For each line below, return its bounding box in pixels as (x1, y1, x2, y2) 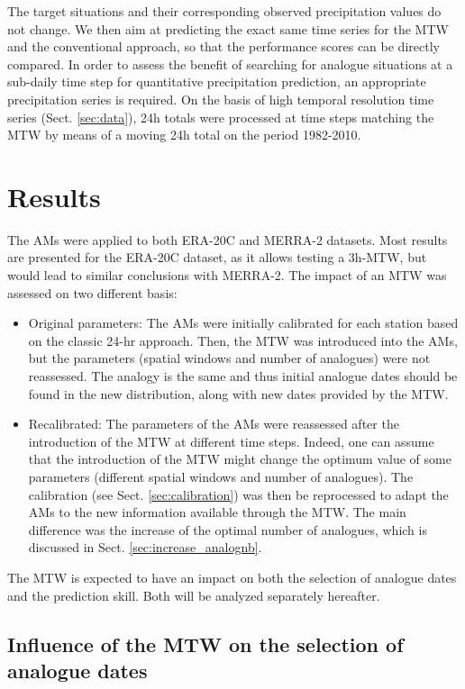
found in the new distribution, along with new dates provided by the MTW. (28, 384, 449, 403)
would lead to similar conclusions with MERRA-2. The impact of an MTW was (7, 266, 447, 285)
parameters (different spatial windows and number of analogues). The (28, 467, 414, 485)
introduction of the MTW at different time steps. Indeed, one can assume (28, 431, 434, 450)
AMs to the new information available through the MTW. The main (28, 503, 406, 521)
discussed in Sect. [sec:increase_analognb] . (28, 538, 262, 557)
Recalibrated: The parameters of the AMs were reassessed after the (28, 414, 399, 433)
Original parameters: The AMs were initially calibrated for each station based (28, 313, 459, 332)
